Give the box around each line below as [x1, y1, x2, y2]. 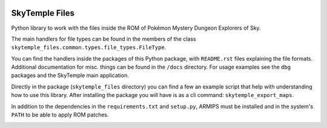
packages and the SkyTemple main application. [11, 72, 130, 79]
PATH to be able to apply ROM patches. [11, 111, 109, 118]
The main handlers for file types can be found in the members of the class [11, 35, 196, 42]
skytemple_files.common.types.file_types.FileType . [11, 44, 167, 51]
